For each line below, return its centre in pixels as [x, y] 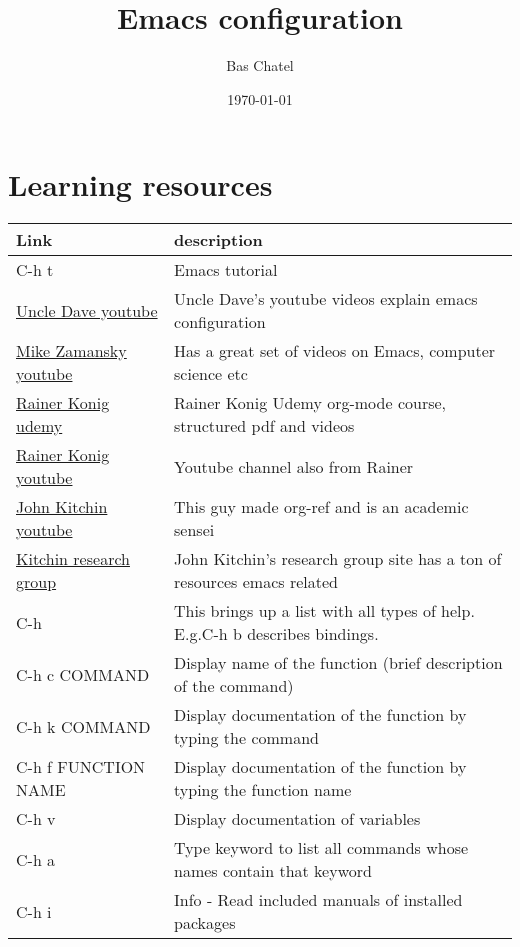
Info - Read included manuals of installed [318, 900]
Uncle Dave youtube [87, 310]
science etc [211, 374]
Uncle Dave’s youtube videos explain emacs [326, 299]
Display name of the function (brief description [338, 663]
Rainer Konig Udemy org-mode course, [310, 403]
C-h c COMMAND [83, 674]
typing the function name [263, 790]
